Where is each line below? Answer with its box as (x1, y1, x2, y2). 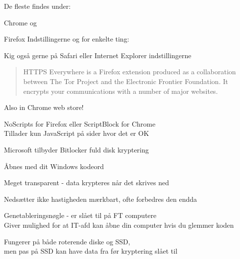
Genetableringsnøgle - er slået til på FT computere (4, 210, 157, 220)
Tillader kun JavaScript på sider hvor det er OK (4, 128, 149, 138)
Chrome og (4, 17, 37, 27)
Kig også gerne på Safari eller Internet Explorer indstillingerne (4, 50, 192, 60)
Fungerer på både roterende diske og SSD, (4, 236, 130, 246)
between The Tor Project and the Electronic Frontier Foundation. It (23, 76, 228, 86)
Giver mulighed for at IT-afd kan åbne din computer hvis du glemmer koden (4, 219, 234, 230)
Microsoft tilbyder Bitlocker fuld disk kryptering (4, 144, 149, 154)
